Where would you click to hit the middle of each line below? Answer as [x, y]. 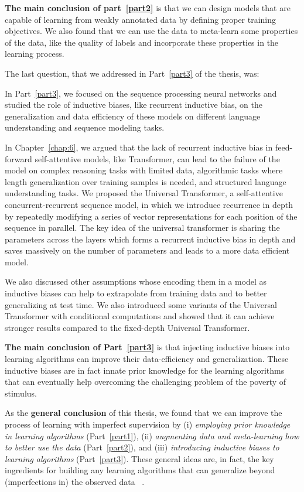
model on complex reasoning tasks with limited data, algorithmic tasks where [144, 170]
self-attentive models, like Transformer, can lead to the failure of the [157, 158]
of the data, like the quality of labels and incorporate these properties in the [142, 42]
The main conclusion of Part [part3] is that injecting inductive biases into [147, 347]
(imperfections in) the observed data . [75, 481]
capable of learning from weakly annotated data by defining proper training [141, 19]
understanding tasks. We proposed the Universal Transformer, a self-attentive [144, 193]
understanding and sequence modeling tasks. [85, 127]
